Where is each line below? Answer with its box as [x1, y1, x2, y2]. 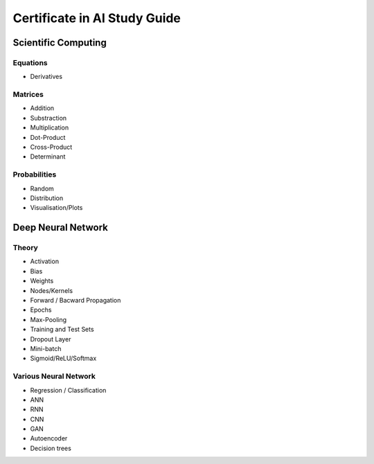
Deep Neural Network [12, 222, 109, 233]
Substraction [30, 114, 67, 122]
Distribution [30, 194, 64, 202]
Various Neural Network [12, 371, 96, 381]
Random [30, 184, 55, 193]
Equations [12, 57, 48, 67]
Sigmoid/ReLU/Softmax [30, 354, 97, 363]
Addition [30, 104, 55, 112]
